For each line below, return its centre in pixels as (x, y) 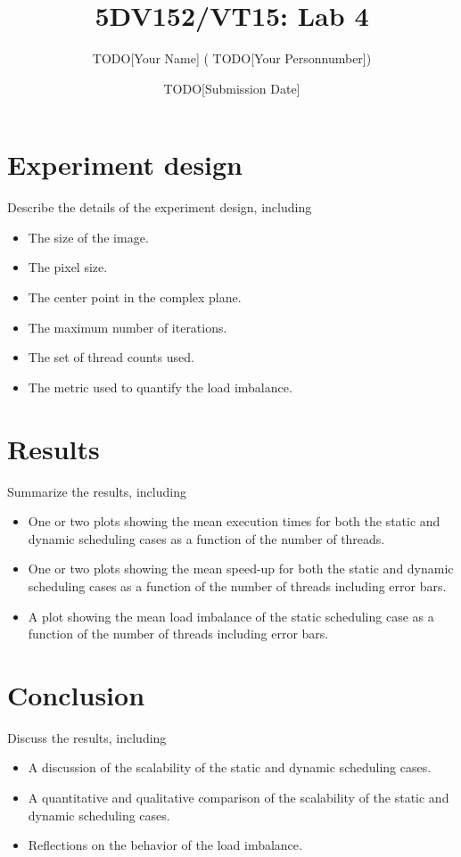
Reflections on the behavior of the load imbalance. (165, 845)
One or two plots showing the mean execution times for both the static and (234, 521)
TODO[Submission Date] (232, 88)
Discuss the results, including (87, 737)
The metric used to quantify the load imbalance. (160, 387)
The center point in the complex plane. (135, 297)
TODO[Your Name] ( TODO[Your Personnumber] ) (232, 58)
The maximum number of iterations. (128, 327)
